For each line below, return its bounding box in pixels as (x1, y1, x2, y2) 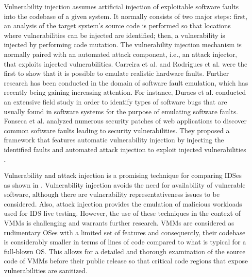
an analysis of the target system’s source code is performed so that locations (4, 20, 231, 31)
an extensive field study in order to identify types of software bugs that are (4, 96, 227, 106)
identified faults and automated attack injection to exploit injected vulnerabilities (4, 144, 246, 154)
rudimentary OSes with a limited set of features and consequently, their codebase (4, 227, 246, 237)
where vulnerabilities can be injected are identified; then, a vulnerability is (4, 30, 225, 40)
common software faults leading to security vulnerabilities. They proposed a (4, 125, 230, 135)
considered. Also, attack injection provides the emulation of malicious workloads (4, 198, 242, 208)
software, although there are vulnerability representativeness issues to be (4, 189, 220, 199)
